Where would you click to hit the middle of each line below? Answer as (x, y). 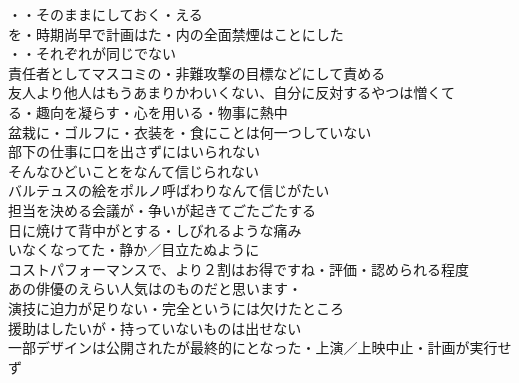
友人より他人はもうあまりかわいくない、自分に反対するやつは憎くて (231, 92)
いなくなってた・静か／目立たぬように (134, 249)
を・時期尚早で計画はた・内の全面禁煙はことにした (176, 33)
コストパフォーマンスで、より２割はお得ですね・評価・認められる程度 (238, 268)
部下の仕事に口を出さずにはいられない (134, 151)
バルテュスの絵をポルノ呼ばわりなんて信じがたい (169, 190)
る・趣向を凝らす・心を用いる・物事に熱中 (148, 111)
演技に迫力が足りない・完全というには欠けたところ (176, 307)
